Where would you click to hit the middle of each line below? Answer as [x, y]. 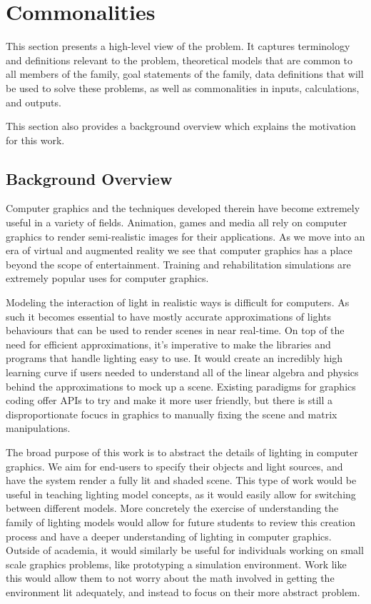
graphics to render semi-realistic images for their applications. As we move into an [185, 236]
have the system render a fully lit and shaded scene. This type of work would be [181, 480]
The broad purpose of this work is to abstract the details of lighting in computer [182, 452]
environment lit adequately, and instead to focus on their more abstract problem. [183, 592]
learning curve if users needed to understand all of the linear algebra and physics [182, 372]
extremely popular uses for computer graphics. [107, 278]
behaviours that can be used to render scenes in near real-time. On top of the [175, 330]
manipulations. [38, 428]
